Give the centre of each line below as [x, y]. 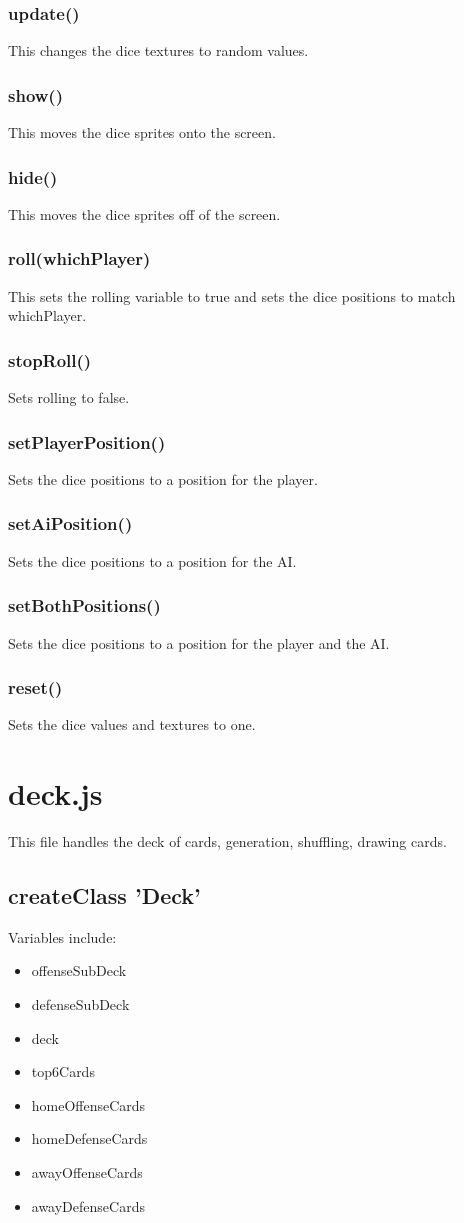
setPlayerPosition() [87, 441]
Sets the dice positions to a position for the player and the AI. [199, 642]
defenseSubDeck [80, 1004]
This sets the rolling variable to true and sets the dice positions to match [232, 295]
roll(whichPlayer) [79, 258]
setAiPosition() [70, 523]
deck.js [55, 793]
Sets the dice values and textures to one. [132, 724]
